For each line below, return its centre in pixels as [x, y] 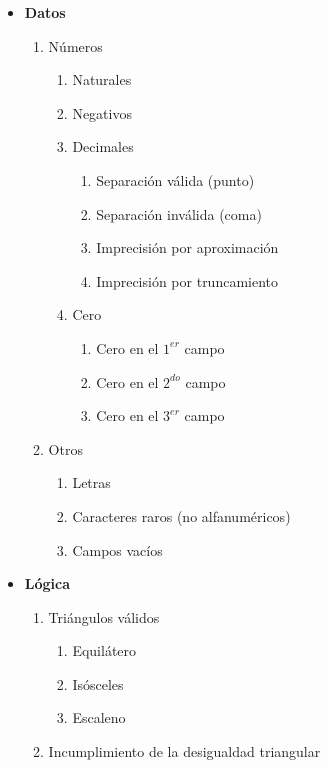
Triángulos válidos [104, 616]
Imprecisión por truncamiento [187, 280]
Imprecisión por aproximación [187, 247]
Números [75, 45]
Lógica [47, 583]
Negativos [102, 112]
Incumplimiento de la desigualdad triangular [184, 751]
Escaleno [99, 717]
